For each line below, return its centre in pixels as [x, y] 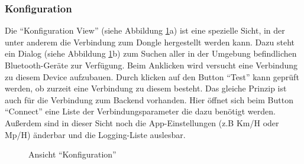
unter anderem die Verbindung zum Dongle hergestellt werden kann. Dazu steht [150, 42]
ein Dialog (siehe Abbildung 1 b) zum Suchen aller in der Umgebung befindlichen [151, 53]
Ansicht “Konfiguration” [72, 154]
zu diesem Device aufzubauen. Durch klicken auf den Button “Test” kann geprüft [152, 76]
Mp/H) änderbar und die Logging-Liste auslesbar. [95, 134]
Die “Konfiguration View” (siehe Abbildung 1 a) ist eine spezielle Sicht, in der [145, 30]
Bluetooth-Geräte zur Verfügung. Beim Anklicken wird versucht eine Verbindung [151, 65]
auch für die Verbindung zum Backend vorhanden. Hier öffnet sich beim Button [149, 99]
